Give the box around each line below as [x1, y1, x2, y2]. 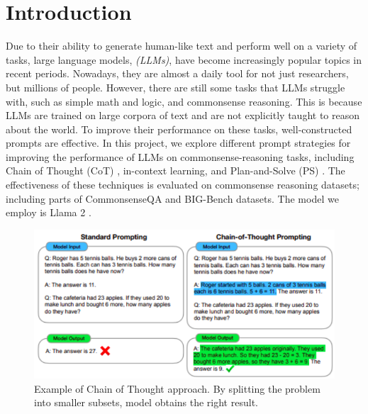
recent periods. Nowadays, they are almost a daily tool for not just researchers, [6, 66, 349, 81]
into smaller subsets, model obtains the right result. [34, 395, 258, 410]
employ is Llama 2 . [6, 205, 91, 220]
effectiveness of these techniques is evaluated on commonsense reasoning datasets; [6, 177, 359, 192]
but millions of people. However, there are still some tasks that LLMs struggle [6, 79, 345, 94]
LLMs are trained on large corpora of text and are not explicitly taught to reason [6, 108, 359, 123]
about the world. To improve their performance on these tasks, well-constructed [6, 121, 352, 136]
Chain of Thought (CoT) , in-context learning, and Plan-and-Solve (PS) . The [6, 163, 345, 178]
